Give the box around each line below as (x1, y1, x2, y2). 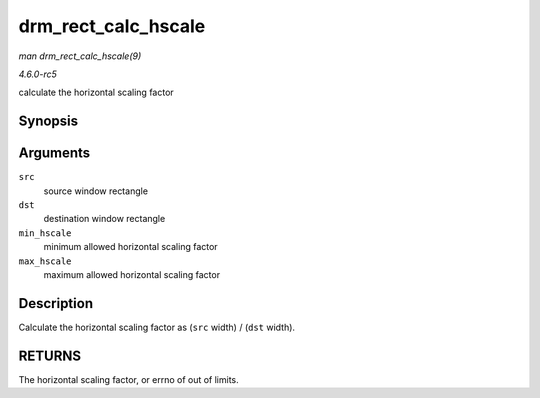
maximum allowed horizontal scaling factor (43, 268, 220, 280)
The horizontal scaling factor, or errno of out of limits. (18, 373, 239, 385)
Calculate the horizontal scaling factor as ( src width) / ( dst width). (18, 321, 295, 333)
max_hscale (18, 255, 72, 267)
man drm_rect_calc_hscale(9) (18, 50, 142, 62)
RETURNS (18, 347, 82, 364)
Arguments (18, 145, 91, 162)
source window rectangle (43, 185, 149, 197)
